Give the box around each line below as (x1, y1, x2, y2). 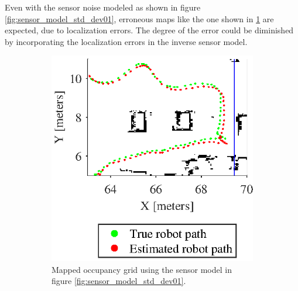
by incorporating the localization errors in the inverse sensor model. (5, 35, 248, 47)
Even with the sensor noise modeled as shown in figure (5, 1, 201, 13)
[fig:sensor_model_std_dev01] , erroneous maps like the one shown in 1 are (5, 12, 274, 25)
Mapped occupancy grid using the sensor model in (52, 263, 232, 275)
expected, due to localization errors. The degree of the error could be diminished (5, 24, 294, 36)
